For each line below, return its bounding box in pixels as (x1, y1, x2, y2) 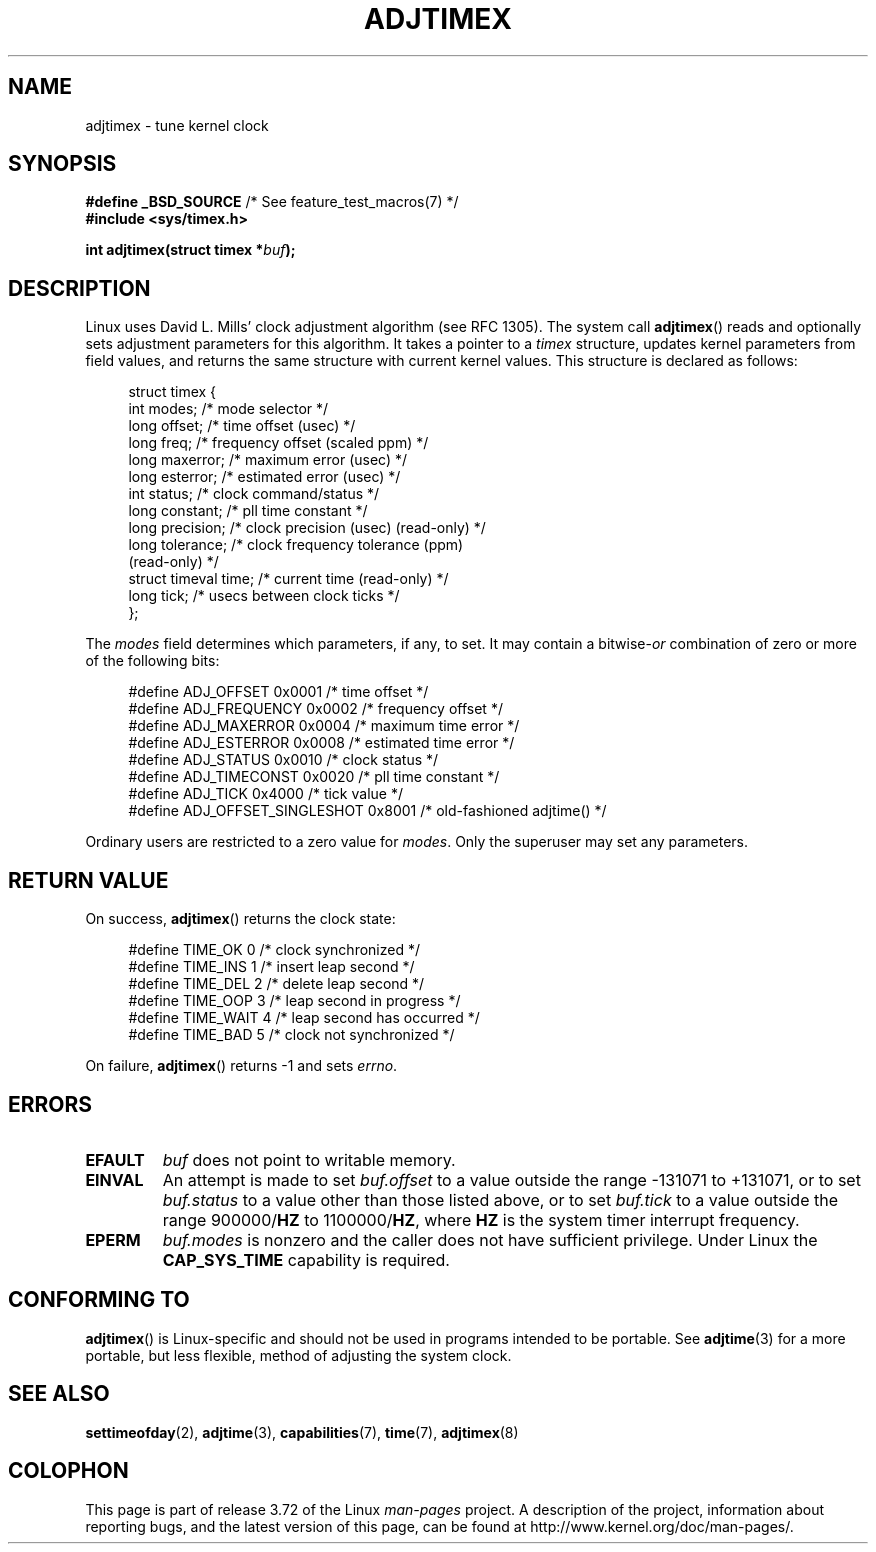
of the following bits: (85, 652, 220, 670)
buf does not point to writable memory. (162, 1149, 456, 1170)
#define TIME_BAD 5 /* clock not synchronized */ (128, 1026, 455, 1044)
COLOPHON (8, 1458, 129, 1484)
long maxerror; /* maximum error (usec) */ (128, 451, 408, 469)
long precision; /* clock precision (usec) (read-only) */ (128, 519, 486, 537)
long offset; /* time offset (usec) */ (128, 417, 356, 435)
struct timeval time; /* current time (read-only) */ (128, 570, 449, 588)
